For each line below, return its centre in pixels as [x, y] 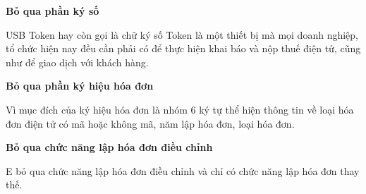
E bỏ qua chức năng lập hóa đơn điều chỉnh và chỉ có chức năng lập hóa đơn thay [183, 170]
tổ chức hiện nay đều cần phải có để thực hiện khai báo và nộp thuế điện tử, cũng [183, 48]
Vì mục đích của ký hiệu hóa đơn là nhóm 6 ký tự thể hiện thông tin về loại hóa [180, 109]
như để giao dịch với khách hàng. [77, 62]
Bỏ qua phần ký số [53, 11]
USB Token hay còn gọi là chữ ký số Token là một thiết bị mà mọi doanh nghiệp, [182, 34]
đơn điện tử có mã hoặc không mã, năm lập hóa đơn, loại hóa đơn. [150, 123]
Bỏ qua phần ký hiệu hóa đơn [80, 86]
